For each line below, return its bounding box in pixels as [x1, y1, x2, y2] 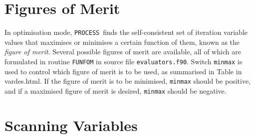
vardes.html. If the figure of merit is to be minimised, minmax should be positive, [4, 76, 251, 86]
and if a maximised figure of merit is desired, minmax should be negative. [4, 85, 227, 96]
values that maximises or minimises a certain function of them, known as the [4, 36, 240, 47]
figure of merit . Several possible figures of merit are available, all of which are [4, 46, 241, 57]
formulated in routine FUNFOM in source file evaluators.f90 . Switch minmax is [4, 56, 243, 66]
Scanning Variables [4, 115, 138, 135]
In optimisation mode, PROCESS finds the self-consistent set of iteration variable [4, 27, 248, 37]
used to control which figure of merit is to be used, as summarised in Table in [4, 66, 242, 76]
